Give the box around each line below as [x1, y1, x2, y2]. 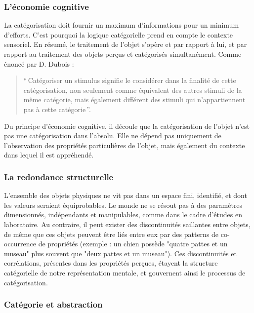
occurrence [4, 238, 37, 249]
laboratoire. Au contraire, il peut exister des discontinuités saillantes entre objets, [4, 219, 251, 229]
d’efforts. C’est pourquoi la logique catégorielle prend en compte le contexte [4, 29, 233, 39]
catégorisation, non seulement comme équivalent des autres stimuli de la [23, 84, 242, 95]
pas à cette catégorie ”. [23, 104, 91, 114]
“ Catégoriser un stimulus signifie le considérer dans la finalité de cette [23, 75, 236, 85]
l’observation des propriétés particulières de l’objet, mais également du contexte [4, 140, 245, 150]
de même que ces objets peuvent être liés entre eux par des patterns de [4, 229, 219, 239]
